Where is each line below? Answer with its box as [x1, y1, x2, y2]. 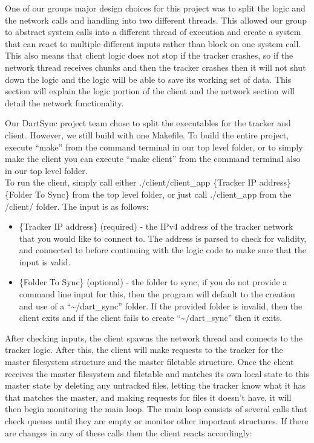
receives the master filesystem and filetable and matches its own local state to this [5, 367, 310, 380]
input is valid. [19, 255, 71, 268]
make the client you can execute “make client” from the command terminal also [5, 152, 301, 165]
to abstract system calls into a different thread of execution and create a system [5, 25, 301, 38]
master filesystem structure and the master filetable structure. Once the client [5, 355, 294, 368]
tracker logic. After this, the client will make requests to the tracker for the [5, 343, 283, 356]
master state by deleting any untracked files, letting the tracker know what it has [5, 379, 306, 392]
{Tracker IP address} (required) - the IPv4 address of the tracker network [19, 220, 293, 233]
